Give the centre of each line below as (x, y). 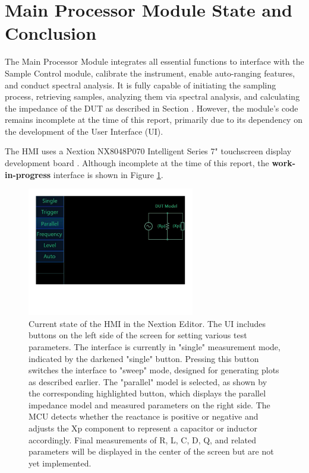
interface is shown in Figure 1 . (108, 174)
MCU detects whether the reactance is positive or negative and (144, 416)
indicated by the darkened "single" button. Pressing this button (144, 358)
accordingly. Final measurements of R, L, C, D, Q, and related (142, 439)
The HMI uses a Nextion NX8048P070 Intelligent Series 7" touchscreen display (148, 151)
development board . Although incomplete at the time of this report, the (137, 163)
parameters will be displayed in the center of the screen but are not (151, 451)
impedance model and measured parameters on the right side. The (149, 404)
